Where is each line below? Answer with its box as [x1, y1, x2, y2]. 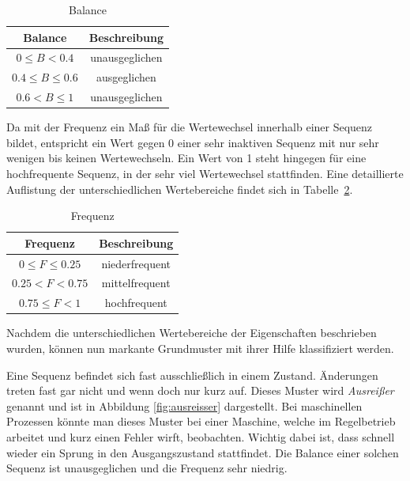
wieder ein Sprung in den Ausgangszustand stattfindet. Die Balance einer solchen [6, 444, 399, 460]
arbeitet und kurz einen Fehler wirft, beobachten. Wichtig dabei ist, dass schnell [6, 428, 395, 445]
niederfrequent [101, 255, 171, 271]
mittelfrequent [101, 275, 171, 291]
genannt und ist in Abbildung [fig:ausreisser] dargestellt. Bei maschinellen [6, 397, 363, 414]
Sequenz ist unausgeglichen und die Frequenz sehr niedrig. [6, 460, 288, 476]
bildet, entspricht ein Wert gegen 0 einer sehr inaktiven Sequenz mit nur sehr [6, 134, 379, 150]
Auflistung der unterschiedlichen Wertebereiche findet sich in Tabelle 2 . [6, 180, 353, 197]
